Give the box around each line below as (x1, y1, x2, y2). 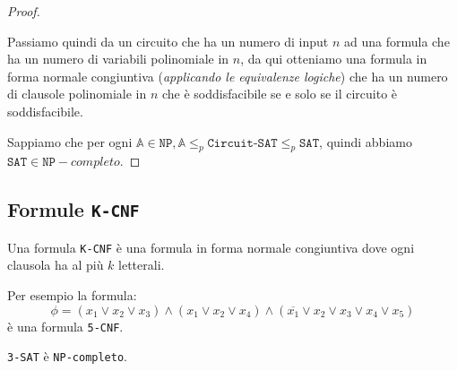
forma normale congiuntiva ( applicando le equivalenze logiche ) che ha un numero (7, 66, 448, 85)
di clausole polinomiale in (7, 84, 147, 103)
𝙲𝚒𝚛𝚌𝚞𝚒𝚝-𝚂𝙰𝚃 (207, 136, 278, 150)
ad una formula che (343, 31, 450, 50)
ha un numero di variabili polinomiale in (7, 49, 229, 68)
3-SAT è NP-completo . (7, 347, 127, 366)
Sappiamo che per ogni (7, 132, 133, 151)
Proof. (7, 2, 40, 20)
